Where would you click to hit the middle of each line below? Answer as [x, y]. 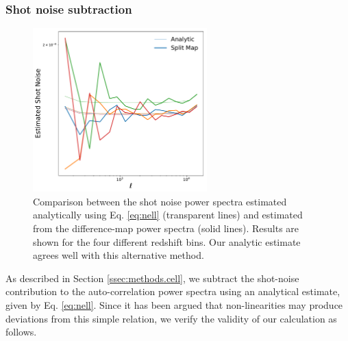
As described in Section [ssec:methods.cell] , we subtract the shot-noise [152, 278]
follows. [21, 332]
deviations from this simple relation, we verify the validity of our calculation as [171, 318]
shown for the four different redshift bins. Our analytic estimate [167, 241]
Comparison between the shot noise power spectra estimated [160, 201]
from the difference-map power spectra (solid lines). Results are [166, 228]
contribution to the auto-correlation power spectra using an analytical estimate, [173, 291]
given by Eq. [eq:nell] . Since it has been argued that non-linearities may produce [174, 304]
